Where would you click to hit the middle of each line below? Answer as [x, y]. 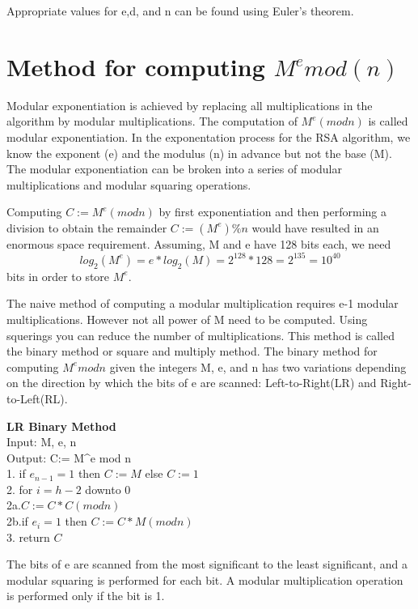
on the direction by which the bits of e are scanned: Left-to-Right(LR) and [192, 383]
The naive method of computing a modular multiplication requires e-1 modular [203, 303]
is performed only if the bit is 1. [86, 596]
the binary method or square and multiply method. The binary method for [192, 351]
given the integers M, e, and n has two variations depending [258, 366]
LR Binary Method [61, 426]
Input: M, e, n [42, 442]
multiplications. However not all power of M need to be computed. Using [187, 319]
